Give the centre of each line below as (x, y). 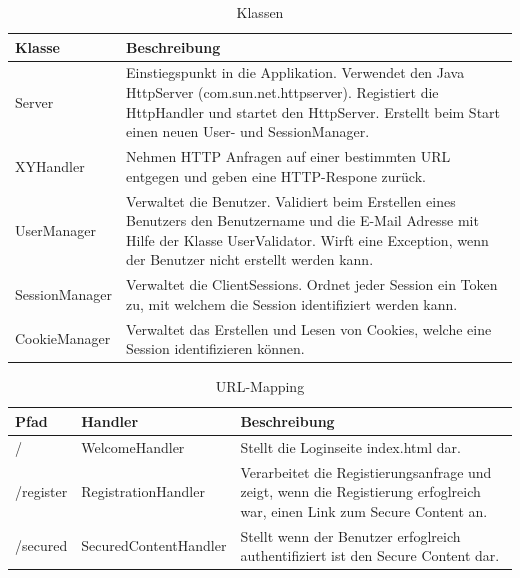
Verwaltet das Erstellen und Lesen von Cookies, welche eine (309, 328)
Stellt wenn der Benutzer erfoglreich (350, 535)
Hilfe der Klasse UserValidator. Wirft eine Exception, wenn (307, 239)
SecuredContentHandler (154, 545)
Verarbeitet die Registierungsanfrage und (366, 471)
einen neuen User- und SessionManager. (248, 131)
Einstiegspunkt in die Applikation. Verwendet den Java (295, 72)
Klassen (260, 12)
